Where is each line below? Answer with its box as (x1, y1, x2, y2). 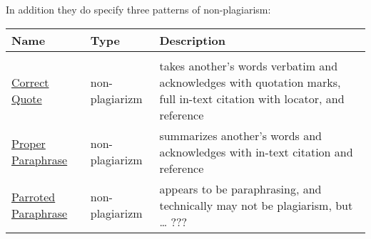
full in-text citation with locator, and (159, 90, 345, 107)
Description (159, 31, 225, 48)
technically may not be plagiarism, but (159, 196, 353, 213)
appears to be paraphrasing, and (159, 180, 322, 197)
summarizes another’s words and (159, 127, 322, 144)
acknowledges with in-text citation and (159, 143, 353, 160)
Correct (11, 73, 49, 90)
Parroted (11, 188, 56, 206)
